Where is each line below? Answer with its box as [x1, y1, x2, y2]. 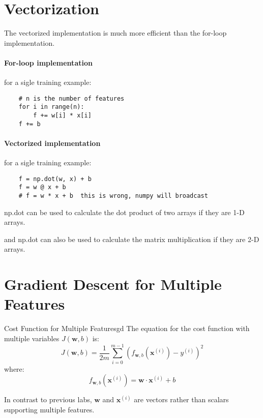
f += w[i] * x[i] [33, 112, 92, 120]
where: [4, 363, 24, 374]
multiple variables [4, 333, 60, 343]
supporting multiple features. [4, 404, 95, 414]
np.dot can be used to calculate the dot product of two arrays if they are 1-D [4, 206, 245, 217]
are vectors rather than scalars [134, 394, 229, 405]
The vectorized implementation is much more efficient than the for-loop [4, 27, 227, 38]
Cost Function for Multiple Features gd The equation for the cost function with [4, 323, 250, 334]
